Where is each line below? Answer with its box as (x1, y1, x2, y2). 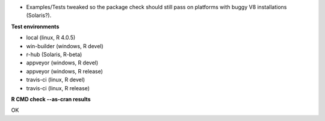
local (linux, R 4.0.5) (26, 34, 76, 42)
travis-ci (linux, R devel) (26, 76, 85, 84)
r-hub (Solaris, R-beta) (26, 51, 82, 58)
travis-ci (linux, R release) (26, 84, 90, 92)
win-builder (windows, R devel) (26, 42, 104, 49)
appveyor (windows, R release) (26, 67, 104, 75)
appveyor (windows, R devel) (26, 59, 99, 66)
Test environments (11, 23, 60, 30)
